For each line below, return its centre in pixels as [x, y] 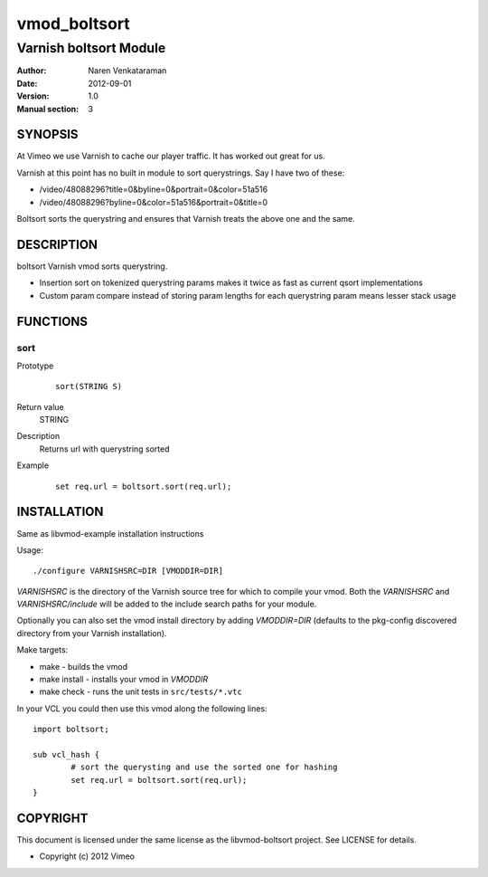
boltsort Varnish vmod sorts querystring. [92, 266]
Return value [41, 406]
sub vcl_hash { [66, 754]
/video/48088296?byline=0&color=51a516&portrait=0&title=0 [154, 202]
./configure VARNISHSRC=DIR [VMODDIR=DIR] [128, 571]
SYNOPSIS [47, 134]
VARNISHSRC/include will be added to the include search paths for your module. [167, 604]
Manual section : [48, 109]
